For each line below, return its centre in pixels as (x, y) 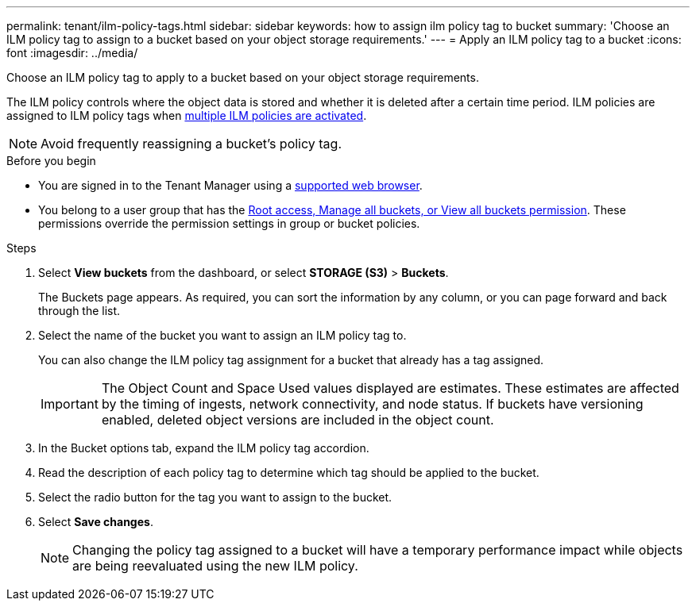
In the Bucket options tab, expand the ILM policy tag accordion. (204, 448)
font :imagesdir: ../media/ (72, 53)
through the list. (79, 311)
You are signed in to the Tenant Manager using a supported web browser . (230, 185)
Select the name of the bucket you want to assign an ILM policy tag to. (222, 335)
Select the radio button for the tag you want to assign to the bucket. (215, 497)
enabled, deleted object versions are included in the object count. (298, 420)
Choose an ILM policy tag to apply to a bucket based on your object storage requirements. (243, 77)
